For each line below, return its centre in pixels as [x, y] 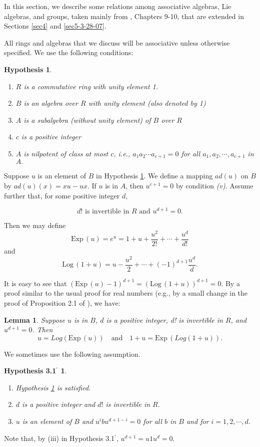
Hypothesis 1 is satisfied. [53, 387]
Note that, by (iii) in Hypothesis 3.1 [59, 438]
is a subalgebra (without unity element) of [87, 120]
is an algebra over [51, 103]
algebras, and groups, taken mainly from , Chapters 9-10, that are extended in [124, 16]
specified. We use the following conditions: [69, 52]
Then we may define [35, 225]
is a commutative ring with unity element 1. [91, 86]
